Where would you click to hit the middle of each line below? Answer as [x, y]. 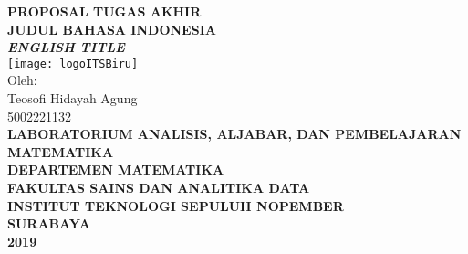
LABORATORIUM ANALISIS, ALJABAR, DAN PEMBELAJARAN [234, 134]
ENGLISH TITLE [66, 47]
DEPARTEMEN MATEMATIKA [116, 169]
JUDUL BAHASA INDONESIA [112, 29]
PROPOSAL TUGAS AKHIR [104, 11]
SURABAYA [49, 223]
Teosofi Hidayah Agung [73, 98]
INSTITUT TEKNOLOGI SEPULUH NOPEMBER [176, 205]
